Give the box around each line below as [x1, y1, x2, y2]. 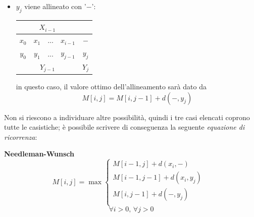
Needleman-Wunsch [4, 148, 74, 159]
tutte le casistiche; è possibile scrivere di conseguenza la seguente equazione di [4, 122, 245, 132]
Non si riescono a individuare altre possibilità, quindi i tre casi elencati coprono [4, 112, 250, 122]
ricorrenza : [4, 131, 37, 142]
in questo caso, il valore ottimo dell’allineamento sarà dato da [16, 81, 207, 91]
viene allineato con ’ [24, 1, 86, 11]
